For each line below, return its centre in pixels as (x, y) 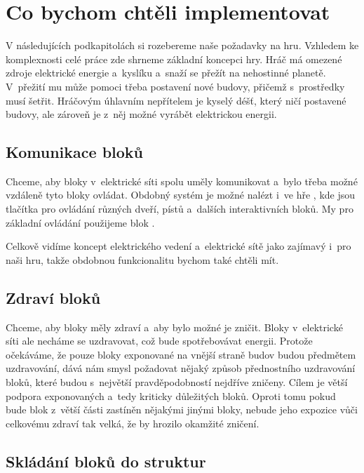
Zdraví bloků (53, 297)
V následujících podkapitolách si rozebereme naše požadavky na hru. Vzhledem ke (182, 45)
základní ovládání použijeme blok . (80, 222)
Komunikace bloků (74, 152)
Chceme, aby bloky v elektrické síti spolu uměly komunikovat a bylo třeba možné (182, 181)
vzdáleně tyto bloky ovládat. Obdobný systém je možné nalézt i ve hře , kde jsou (181, 195)
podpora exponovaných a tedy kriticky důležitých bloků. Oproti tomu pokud (171, 395)
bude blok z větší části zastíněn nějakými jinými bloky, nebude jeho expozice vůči (182, 409)
